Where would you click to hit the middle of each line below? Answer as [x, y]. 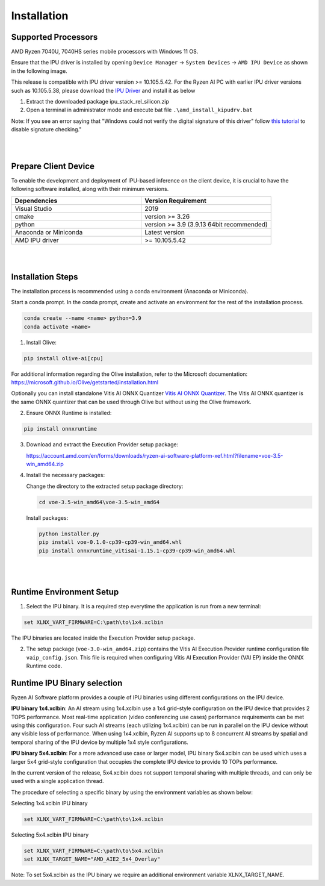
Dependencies [36, 201]
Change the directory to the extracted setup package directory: [105, 486]
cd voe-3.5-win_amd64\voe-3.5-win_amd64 [99, 502]
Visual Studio [33, 208]
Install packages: [47, 517]
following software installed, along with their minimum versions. [90, 189]
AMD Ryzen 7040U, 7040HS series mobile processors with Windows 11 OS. [105, 52]
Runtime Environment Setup [65, 592]
